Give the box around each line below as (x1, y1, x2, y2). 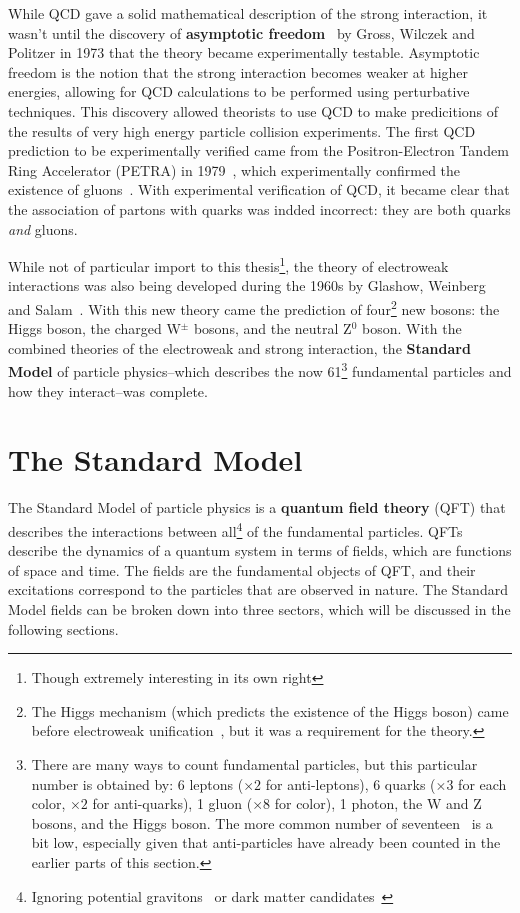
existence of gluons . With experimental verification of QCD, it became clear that (8, 179, 510, 200)
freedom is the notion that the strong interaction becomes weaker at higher (8, 61, 469, 82)
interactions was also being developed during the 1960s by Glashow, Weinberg (8, 275, 486, 296)
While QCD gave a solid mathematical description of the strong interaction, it (8, 3, 488, 23)
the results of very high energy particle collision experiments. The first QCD (8, 120, 476, 141)
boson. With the (361, 318, 462, 339)
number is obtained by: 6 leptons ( (31, 773, 244, 794)
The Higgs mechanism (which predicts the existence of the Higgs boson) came (31, 700, 509, 721)
